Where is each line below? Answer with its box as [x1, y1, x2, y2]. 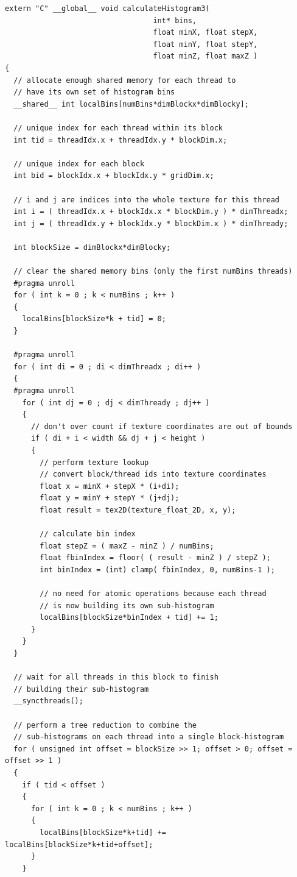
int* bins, [153, 16, 197, 25]
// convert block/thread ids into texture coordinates [40, 470, 267, 479]
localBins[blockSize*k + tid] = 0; [22, 314, 166, 324]
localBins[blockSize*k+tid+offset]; [5, 840, 153, 849]
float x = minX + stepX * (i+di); [40, 481, 180, 491]
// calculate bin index [40, 530, 136, 539]
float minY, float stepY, [153, 40, 258, 49]
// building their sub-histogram [13, 684, 149, 694]
